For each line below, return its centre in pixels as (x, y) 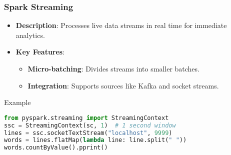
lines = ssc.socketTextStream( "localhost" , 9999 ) (88, 133)
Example (17, 102)
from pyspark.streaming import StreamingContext (86, 118)
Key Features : (40, 52)
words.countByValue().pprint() (56, 148)
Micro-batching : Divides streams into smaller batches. (113, 68)
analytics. (30, 35)
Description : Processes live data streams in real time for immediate (121, 25)
